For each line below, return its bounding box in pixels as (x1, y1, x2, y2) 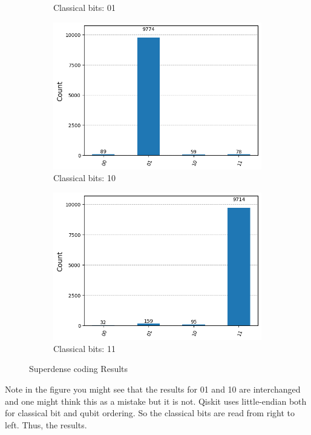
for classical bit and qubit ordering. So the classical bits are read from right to (5, 407, 295, 419)
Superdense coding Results (29, 362, 128, 375)
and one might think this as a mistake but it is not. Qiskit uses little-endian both (5, 394, 307, 407)
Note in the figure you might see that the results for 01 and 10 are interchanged (5, 383, 301, 395)
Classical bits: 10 (53, 171, 116, 184)
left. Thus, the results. (5, 418, 87, 431)
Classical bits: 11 (53, 342, 116, 354)
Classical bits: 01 (53, 1, 116, 13)
